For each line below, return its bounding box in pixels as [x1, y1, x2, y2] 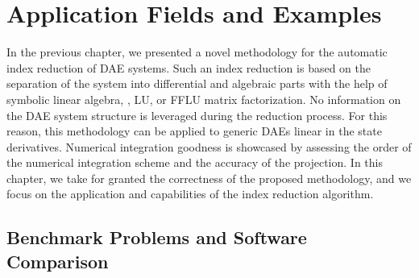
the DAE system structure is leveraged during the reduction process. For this [6, 106, 388, 123]
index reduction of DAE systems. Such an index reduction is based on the [6, 59, 371, 76]
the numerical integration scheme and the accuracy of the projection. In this [6, 154, 383, 171]
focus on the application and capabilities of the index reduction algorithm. [6, 185, 374, 202]
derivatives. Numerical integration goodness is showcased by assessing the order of [6, 138, 412, 155]
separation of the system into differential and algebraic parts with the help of [6, 75, 388, 92]
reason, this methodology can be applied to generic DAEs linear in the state [6, 122, 382, 139]
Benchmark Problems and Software [6, 225, 307, 250]
